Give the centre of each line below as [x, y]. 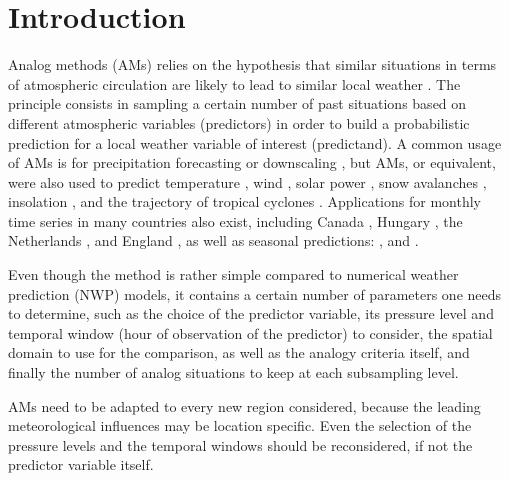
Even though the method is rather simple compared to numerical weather [233, 274]
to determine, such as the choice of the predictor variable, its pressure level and [251, 313]
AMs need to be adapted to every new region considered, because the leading [244, 405]
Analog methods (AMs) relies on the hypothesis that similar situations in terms [252, 64]
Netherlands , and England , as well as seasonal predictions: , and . [213, 240]
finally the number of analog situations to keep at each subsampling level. [233, 372]
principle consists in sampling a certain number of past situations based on [237, 103]
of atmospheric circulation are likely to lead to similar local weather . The [234, 83]
